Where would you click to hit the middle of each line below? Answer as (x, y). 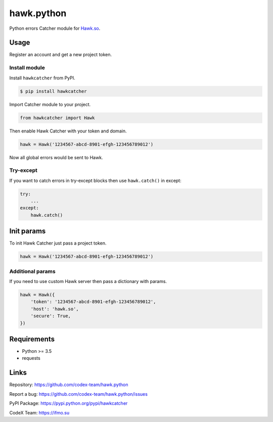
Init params (28, 231)
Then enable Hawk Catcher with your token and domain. (68, 131)
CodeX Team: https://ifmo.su (39, 412)
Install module (27, 68)
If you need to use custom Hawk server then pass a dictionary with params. (88, 282)
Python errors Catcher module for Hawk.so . (55, 28)
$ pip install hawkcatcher (53, 91)
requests (31, 358)
